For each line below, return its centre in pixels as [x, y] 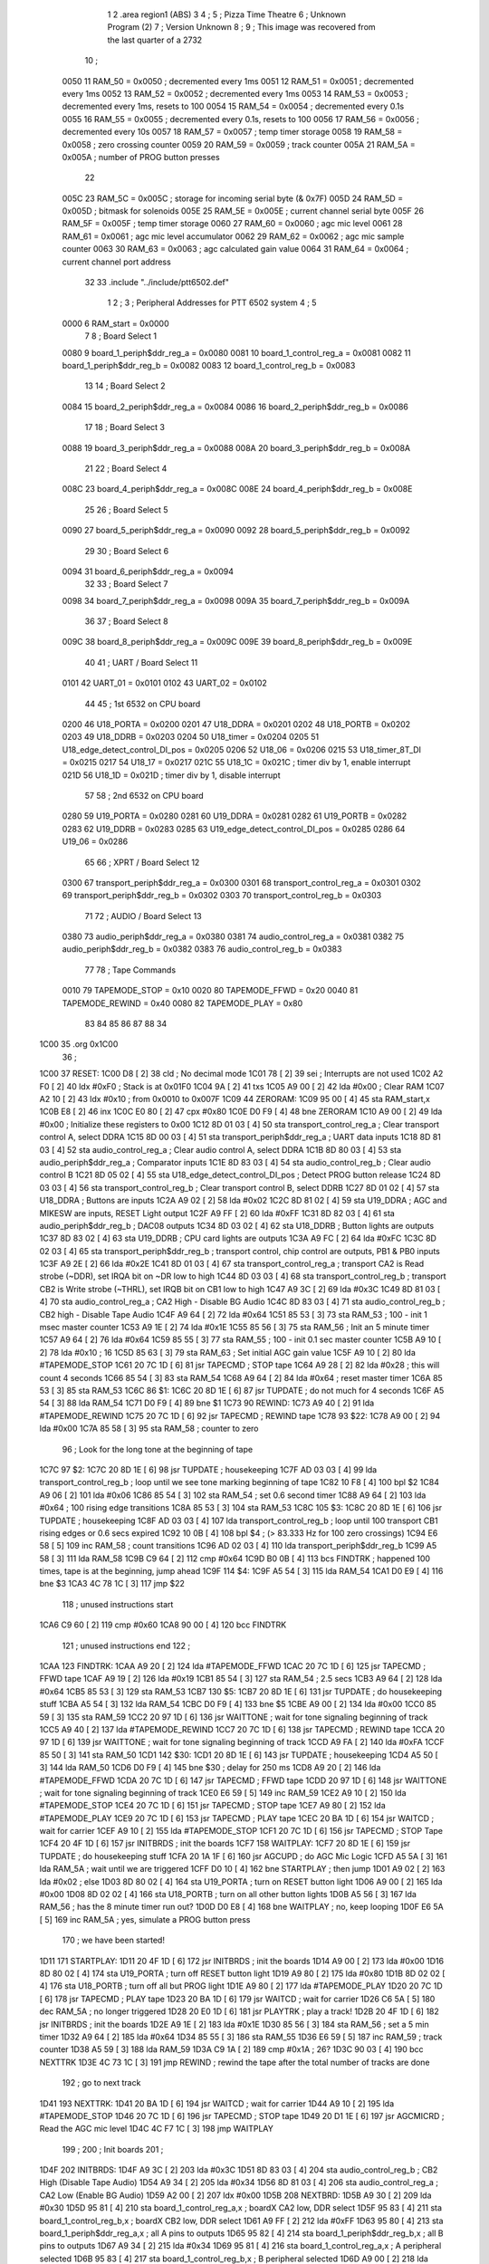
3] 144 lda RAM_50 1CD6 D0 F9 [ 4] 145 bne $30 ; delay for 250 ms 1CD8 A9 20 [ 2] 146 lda [210, 1768]
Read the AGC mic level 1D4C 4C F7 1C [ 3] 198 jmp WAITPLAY [156, 2129]
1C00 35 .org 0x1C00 [79, 1044]
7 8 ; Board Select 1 [121, 336]
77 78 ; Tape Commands [130, 970]
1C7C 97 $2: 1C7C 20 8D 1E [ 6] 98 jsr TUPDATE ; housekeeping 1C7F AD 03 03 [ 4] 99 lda [208, 1469]
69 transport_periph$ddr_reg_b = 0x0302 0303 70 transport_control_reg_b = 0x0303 [222, 896]
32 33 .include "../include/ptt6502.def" [157, 283]
